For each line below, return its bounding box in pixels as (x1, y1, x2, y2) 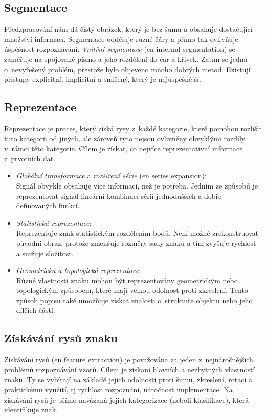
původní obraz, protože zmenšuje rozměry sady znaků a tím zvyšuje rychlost (16, 237, 256, 248)
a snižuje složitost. (16, 247, 74, 258)
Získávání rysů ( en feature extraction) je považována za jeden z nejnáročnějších (4, 354, 253, 365)
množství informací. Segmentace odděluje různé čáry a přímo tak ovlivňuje (4, 33, 238, 44)
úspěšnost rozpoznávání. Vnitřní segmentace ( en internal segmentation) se (4, 44, 235, 54)
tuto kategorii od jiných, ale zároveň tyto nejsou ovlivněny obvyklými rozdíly (4, 133, 246, 143)
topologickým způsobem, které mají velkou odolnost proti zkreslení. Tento (16, 285, 248, 296)
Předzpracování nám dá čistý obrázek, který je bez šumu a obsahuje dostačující (4, 24, 253, 34)
